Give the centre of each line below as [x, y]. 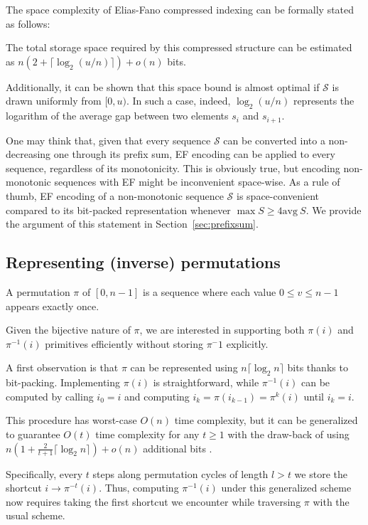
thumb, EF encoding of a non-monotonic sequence [115, 196]
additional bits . [178, 448]
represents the [324, 101]
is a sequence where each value [210, 291]
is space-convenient [278, 196]
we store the [321, 473]
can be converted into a [274, 140]
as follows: [28, 23]
